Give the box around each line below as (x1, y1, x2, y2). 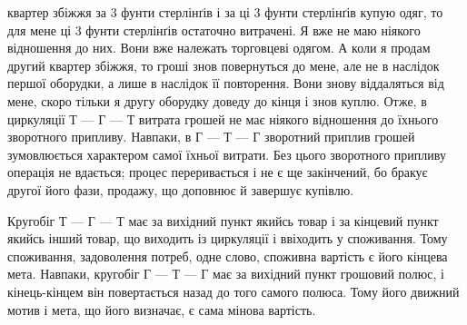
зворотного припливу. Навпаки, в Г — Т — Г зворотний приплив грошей (7, 127, 415, 146)
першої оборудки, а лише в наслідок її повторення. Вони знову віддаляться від (7, 74, 444, 93)
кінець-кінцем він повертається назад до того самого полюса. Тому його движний (7, 281, 460, 300)
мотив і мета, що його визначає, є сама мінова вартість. (7, 300, 316, 319)
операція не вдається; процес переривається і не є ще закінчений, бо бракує (7, 162, 428, 182)
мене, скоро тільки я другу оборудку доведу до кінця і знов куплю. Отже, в (7, 91, 427, 110)
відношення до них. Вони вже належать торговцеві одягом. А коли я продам (7, 38, 431, 57)
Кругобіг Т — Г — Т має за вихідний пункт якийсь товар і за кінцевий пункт (7, 211, 439, 230)
